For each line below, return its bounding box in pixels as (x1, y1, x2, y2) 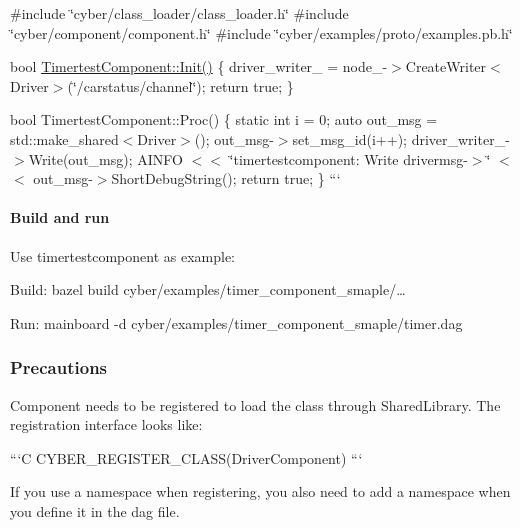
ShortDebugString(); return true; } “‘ (111, 168, 341, 189)
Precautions (10, 355, 108, 380)
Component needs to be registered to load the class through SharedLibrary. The (10, 394, 501, 415)
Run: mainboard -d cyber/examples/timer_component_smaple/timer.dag (10, 312, 463, 333)
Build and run (10, 207, 110, 228)
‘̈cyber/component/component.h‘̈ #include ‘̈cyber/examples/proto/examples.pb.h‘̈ (10, 22, 513, 43)
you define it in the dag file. (10, 500, 180, 521)
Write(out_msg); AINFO (28, 148, 183, 169)
